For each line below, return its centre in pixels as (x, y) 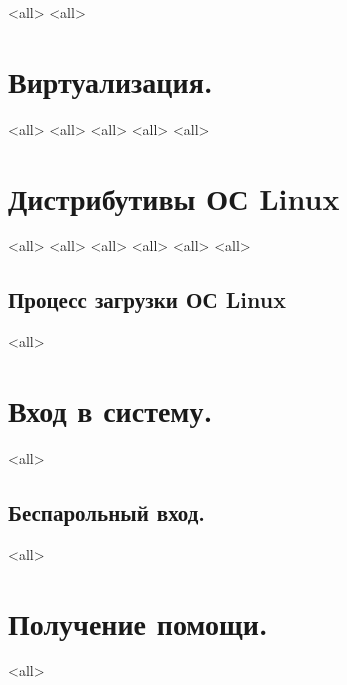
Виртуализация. (110, 80)
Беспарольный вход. (107, 511)
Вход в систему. (110, 410)
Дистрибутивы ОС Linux (174, 197)
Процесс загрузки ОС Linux (147, 299)
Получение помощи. (138, 622)
